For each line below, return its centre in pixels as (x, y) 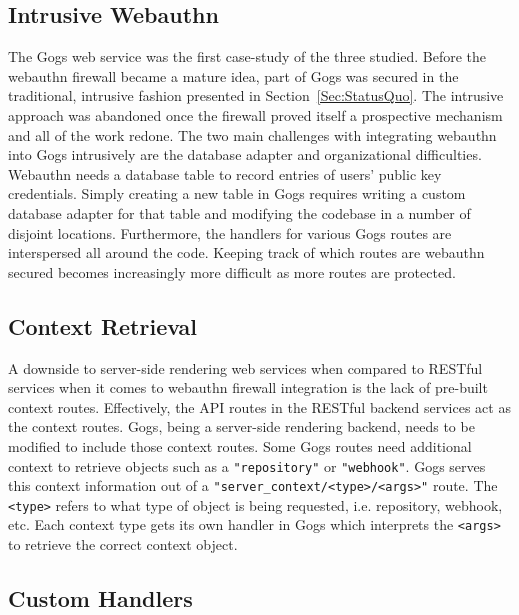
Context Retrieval (103, 325)
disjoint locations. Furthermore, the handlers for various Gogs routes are (230, 232)
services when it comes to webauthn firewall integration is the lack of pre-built (248, 387)
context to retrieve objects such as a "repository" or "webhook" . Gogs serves (247, 465)
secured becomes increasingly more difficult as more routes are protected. (232, 271)
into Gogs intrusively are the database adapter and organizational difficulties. (245, 154)
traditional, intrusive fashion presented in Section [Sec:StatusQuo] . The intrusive (256, 95)
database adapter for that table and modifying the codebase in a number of (239, 212)
